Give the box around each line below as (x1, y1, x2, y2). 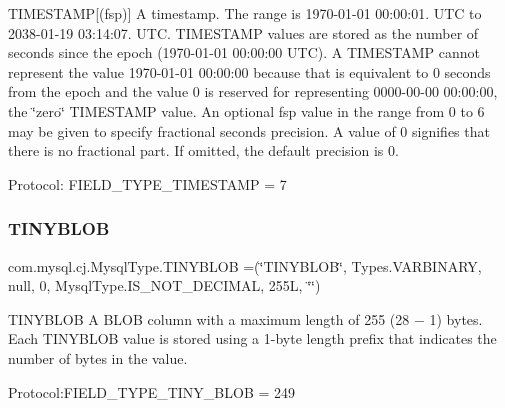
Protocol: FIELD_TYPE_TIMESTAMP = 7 (8, 173, 287, 194)
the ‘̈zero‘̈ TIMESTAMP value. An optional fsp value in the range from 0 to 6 (8, 100, 485, 121)
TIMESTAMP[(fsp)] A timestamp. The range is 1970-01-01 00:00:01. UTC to (8, 3, 482, 23)
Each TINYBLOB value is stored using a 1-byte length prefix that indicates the (8, 328, 497, 349)
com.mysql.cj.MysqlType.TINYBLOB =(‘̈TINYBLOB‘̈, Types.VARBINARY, (8, 255, 482, 276)
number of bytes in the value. (8, 347, 188, 368)
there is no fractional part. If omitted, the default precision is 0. (8, 140, 399, 161)
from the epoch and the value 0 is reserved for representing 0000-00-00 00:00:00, (8, 81, 498, 102)
